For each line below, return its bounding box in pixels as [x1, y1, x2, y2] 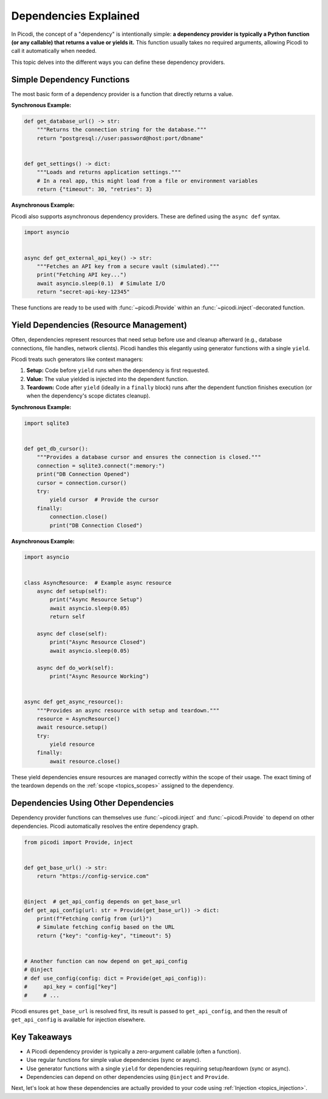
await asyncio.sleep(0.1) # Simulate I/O [36, 280, 165, 287]
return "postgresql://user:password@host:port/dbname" [36, 134, 203, 142]
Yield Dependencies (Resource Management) [11, 320, 188, 331]
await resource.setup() [36, 724, 108, 731]
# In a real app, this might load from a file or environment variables [36, 177, 258, 184]
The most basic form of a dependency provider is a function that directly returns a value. [11, 90, 234, 97]
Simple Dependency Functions [11, 74, 130, 84]
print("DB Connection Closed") [49, 522, 143, 529]
